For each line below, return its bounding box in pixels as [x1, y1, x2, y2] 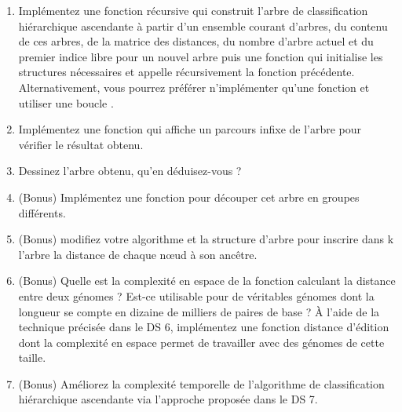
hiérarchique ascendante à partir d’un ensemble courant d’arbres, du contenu [18, 17, 388, 34]
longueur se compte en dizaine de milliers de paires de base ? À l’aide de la [18, 303, 380, 319]
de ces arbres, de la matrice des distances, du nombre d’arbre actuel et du [18, 33, 374, 49]
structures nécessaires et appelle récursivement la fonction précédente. [18, 64, 355, 80]
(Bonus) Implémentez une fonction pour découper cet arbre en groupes [18, 188, 360, 205]
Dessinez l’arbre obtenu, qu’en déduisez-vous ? [18, 162, 242, 179]
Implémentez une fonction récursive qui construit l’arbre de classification [18, 2, 368, 18]
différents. [18, 204, 66, 221]
